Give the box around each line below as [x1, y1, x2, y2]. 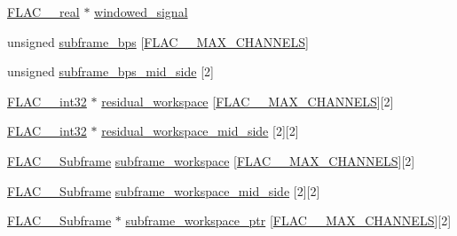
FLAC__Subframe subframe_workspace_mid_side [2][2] [7, 181, 320, 200]
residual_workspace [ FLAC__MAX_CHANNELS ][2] [101, 91, 394, 110]
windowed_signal [94, 3, 188, 20]
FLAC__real [7, 3, 80, 20]
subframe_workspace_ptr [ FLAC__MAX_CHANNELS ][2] [125, 211, 452, 230]
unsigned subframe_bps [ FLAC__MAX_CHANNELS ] [7, 32, 309, 51]
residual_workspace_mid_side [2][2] [101, 122, 299, 140]
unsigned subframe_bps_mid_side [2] [7, 62, 214, 81]
